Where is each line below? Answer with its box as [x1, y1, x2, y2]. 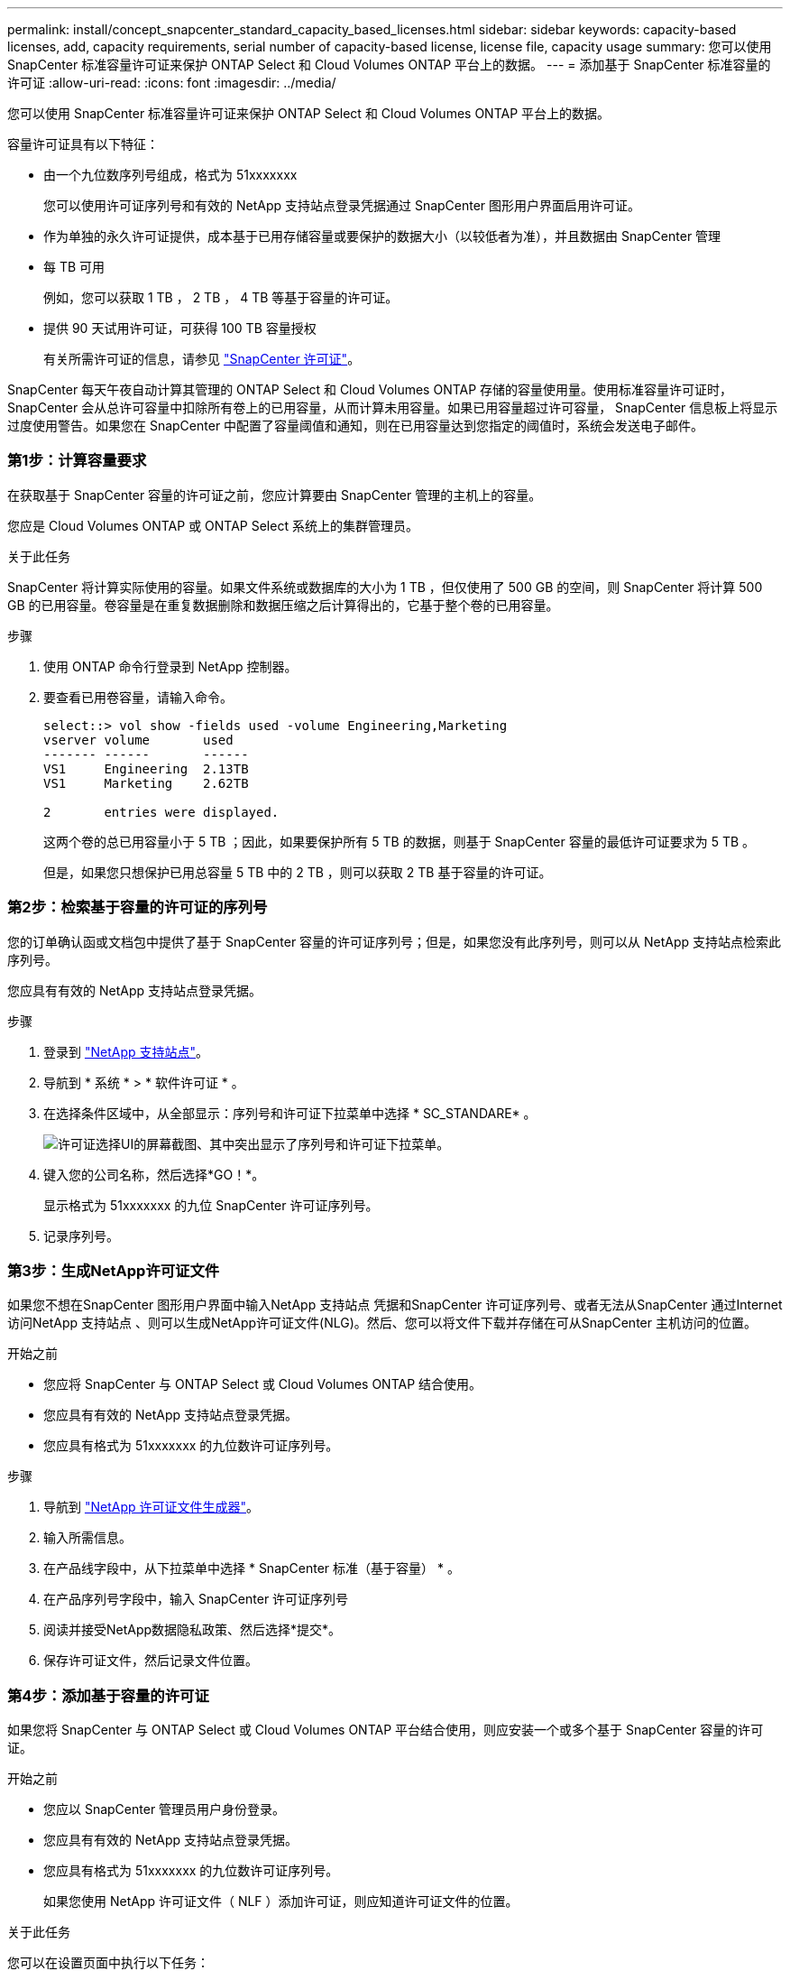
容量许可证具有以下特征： [7, 136, 159, 152]
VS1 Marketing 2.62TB [43, 775, 249, 791]
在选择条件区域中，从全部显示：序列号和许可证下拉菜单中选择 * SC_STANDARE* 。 [43, 1105, 537, 1121]
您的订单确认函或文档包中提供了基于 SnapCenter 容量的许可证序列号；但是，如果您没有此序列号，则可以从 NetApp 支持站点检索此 [7, 933, 782, 949]
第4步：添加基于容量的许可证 [7, 1686, 209, 1705]
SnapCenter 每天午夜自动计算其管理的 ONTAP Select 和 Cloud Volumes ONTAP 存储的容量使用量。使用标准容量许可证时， [7, 382, 733, 397]
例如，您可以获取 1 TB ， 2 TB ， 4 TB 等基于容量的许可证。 [43, 290, 399, 305]
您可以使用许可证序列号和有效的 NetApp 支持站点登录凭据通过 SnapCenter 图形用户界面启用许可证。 [43, 198, 641, 213]
